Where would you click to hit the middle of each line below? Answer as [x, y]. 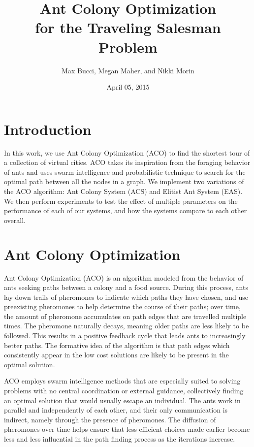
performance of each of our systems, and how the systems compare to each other [126, 210]
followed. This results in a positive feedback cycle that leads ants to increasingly [125, 335]
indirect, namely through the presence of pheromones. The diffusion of [110, 419]
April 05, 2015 [128, 87]
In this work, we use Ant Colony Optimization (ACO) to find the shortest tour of [127, 152]
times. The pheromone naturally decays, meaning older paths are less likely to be [127, 326]
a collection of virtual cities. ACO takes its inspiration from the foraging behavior [127, 162]
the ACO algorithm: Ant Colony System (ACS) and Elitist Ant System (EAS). [123, 191]
